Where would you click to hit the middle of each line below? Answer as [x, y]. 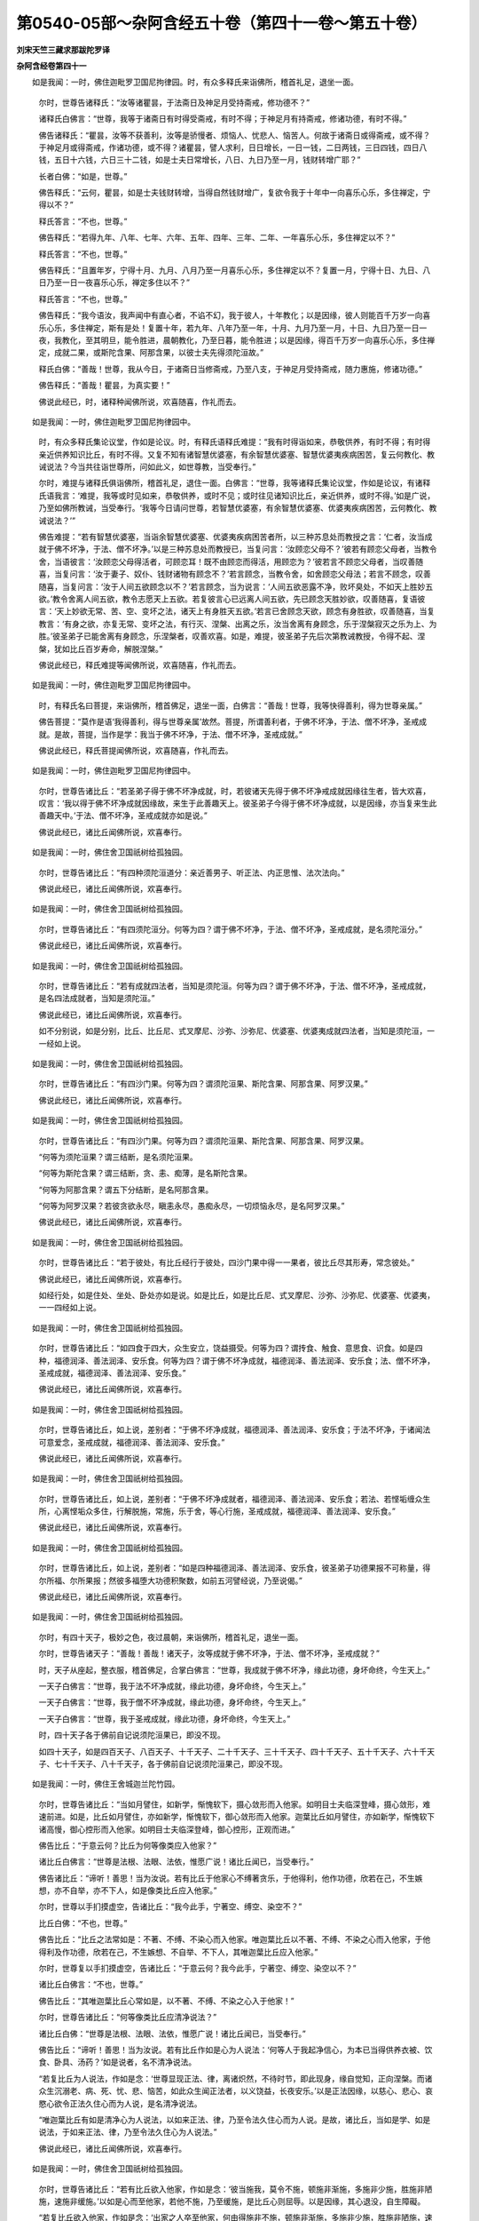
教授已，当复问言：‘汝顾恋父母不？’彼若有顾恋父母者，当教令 [326, 549]
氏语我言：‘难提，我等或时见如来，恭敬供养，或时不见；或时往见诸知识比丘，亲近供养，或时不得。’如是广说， [237, 495]
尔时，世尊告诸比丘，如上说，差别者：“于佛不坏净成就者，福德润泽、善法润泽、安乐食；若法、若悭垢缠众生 [235, 1499]
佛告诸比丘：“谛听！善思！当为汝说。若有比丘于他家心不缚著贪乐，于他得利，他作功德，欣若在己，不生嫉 [231, 1878]
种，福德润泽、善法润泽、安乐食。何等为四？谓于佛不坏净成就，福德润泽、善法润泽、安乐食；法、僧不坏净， [236, 1360]
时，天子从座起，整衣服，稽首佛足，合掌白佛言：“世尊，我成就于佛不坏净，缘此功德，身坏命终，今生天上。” [234, 1669]
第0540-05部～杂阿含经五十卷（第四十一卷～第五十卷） [222, 23]
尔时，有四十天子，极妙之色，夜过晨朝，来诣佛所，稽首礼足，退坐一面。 [171, 1637]
